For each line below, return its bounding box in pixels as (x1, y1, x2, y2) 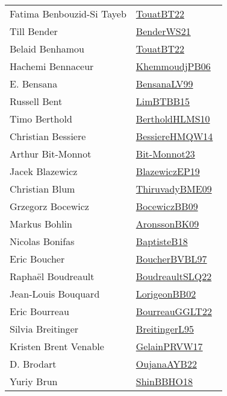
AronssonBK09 (135, 217, 199, 231)
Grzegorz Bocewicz (10, 199, 89, 213)
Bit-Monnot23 (135, 147, 195, 161)
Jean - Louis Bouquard (10, 287, 100, 301)
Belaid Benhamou (10, 42, 85, 56)
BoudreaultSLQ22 (135, 269, 212, 283)
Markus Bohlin (10, 217, 72, 231)
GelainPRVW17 (135, 339, 203, 353)
